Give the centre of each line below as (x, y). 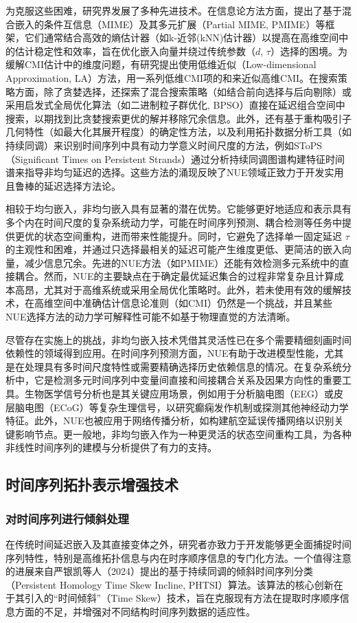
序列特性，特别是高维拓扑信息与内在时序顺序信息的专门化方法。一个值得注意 (178, 557)
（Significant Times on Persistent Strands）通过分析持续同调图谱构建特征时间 (175, 159)
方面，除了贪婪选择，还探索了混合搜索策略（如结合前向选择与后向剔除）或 (183, 91)
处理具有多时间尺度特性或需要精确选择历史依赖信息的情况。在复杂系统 (183, 366)
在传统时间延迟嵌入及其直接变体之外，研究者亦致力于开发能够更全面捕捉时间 (178, 544)
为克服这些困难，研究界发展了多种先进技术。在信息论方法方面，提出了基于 (174, 10)
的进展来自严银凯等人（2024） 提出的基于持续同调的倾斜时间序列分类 (159, 571)
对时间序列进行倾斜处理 (67, 518)
